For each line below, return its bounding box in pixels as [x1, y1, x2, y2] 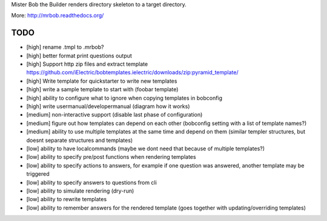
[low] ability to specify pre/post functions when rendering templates [26, 153, 196, 161]
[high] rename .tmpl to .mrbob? [26, 43, 104, 51]
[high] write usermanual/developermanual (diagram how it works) [26, 103, 190, 110]
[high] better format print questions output [26, 52, 133, 59]
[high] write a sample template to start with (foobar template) [26, 86, 179, 93]
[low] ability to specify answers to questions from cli [26, 179, 157, 186]
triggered [26, 170, 50, 178]
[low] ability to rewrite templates [26, 196, 107, 203]
